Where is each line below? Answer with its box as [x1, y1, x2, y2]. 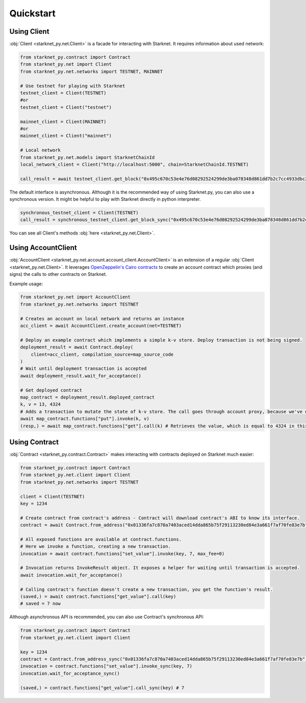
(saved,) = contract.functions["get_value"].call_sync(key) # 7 [20, 685, 185, 691]
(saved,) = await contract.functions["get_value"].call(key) [20, 594, 176, 600]
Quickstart [9, 8, 56, 19]
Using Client [9, 27, 49, 36]
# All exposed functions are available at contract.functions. [20, 536, 182, 542]
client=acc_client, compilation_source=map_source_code [31, 351, 174, 357]
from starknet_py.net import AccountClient [20, 294, 131, 300]
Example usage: [9, 280, 43, 287]
